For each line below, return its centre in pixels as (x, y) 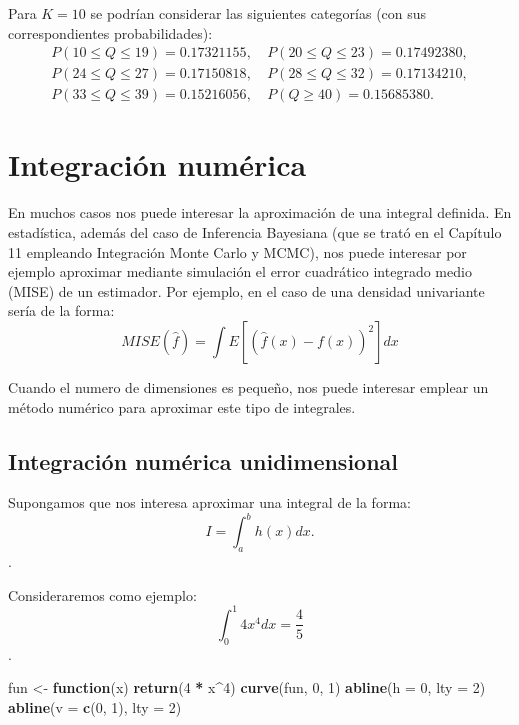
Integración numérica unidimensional (203, 460)
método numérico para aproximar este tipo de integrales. (182, 406)
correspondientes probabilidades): (110, 32)
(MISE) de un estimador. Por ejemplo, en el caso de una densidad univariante (246, 290)
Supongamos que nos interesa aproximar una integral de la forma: (209, 502)
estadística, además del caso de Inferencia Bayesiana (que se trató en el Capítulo (255, 232)
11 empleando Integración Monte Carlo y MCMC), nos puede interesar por (237, 251)
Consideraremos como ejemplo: (102, 594)
